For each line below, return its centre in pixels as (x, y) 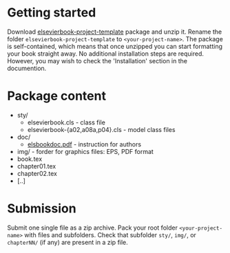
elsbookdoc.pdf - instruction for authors (84, 144)
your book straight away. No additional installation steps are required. (106, 54)
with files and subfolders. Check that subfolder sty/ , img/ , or (110, 234)
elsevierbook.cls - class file (66, 122)
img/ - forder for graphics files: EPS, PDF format (85, 151)
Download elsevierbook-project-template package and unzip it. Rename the (115, 32)
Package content (57, 96)
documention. (27, 68)
